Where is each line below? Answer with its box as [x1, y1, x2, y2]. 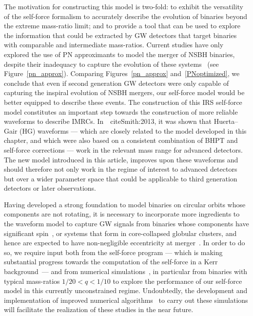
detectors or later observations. [4, 183, 96, 193]
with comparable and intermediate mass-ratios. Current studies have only [4, 39, 224, 50]
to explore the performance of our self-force [113, 276, 242, 286]
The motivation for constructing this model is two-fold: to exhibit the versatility [4, 1, 243, 11]
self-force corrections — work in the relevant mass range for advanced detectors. [4, 144, 243, 155]
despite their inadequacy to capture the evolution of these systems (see [4, 59, 219, 69]
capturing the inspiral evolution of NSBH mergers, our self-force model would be [4, 87, 245, 98]
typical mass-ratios [4, 276, 60, 286]
